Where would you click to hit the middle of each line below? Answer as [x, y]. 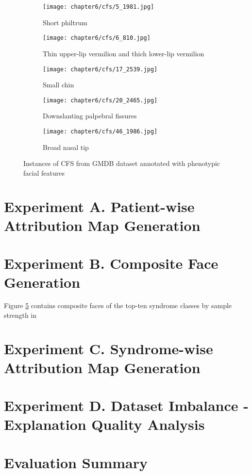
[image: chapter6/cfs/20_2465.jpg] [100, 100]
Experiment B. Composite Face [111, 263]
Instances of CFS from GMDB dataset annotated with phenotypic [122, 163]
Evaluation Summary [76, 462]
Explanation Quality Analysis [104, 424]
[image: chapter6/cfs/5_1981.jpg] [99, 7]
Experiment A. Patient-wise [99, 206]
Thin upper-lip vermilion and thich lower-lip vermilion [124, 53]
